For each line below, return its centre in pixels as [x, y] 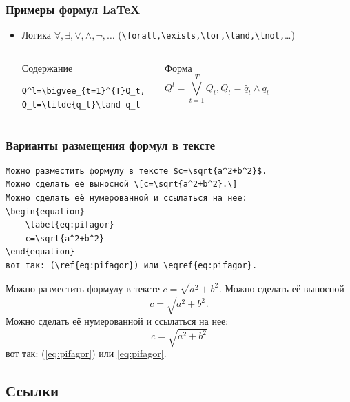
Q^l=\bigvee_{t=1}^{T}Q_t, [83, 91]
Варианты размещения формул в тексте [111, 144]
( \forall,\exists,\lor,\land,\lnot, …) [206, 35]
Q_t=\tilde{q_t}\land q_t [81, 105]
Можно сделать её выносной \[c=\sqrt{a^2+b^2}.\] [122, 184]
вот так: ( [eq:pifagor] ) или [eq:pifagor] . [86, 353]
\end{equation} [40, 252]
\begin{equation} [45, 211]
